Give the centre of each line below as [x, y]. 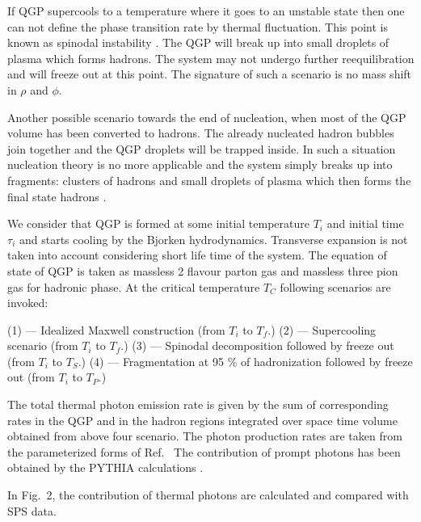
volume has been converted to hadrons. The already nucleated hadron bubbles [201, 133]
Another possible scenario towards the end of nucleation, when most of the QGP [207, 117]
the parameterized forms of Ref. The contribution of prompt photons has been [204, 451]
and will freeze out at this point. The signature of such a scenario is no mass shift [210, 74]
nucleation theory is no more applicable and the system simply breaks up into [200, 164]
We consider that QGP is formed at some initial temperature [159, 223]
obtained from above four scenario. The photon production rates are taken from [205, 436]
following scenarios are [335, 286]
